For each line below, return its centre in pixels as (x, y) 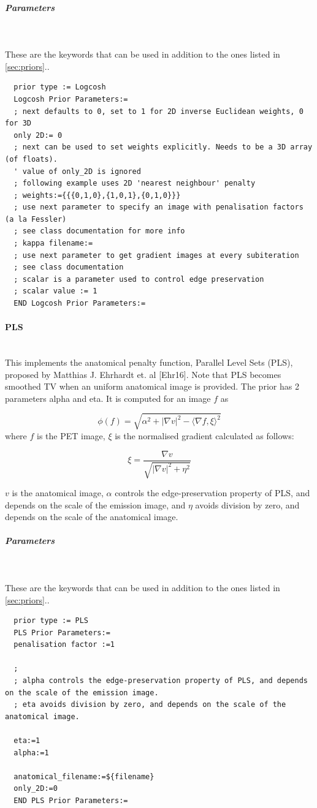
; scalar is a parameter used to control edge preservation (139, 279)
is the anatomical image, (58, 492)
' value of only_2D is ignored (77, 171)
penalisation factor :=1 (64, 645)
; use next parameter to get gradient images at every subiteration (156, 255)
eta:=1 (27, 741)
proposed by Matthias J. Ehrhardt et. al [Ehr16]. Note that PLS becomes (143, 374)
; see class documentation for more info (99, 231)
